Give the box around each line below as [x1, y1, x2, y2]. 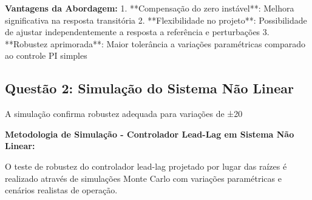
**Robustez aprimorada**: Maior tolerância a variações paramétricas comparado [5, 37, 306, 50]
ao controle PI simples [5, 49, 87, 62]
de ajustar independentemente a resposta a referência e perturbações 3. [5, 25, 270, 38]
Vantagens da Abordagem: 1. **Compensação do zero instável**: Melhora [5, 2, 294, 14]
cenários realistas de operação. [5, 184, 118, 196]
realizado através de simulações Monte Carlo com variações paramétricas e [5, 172, 282, 184]
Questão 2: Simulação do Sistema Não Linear [5, 79, 294, 98]
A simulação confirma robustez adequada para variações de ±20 [5, 107, 243, 120]
